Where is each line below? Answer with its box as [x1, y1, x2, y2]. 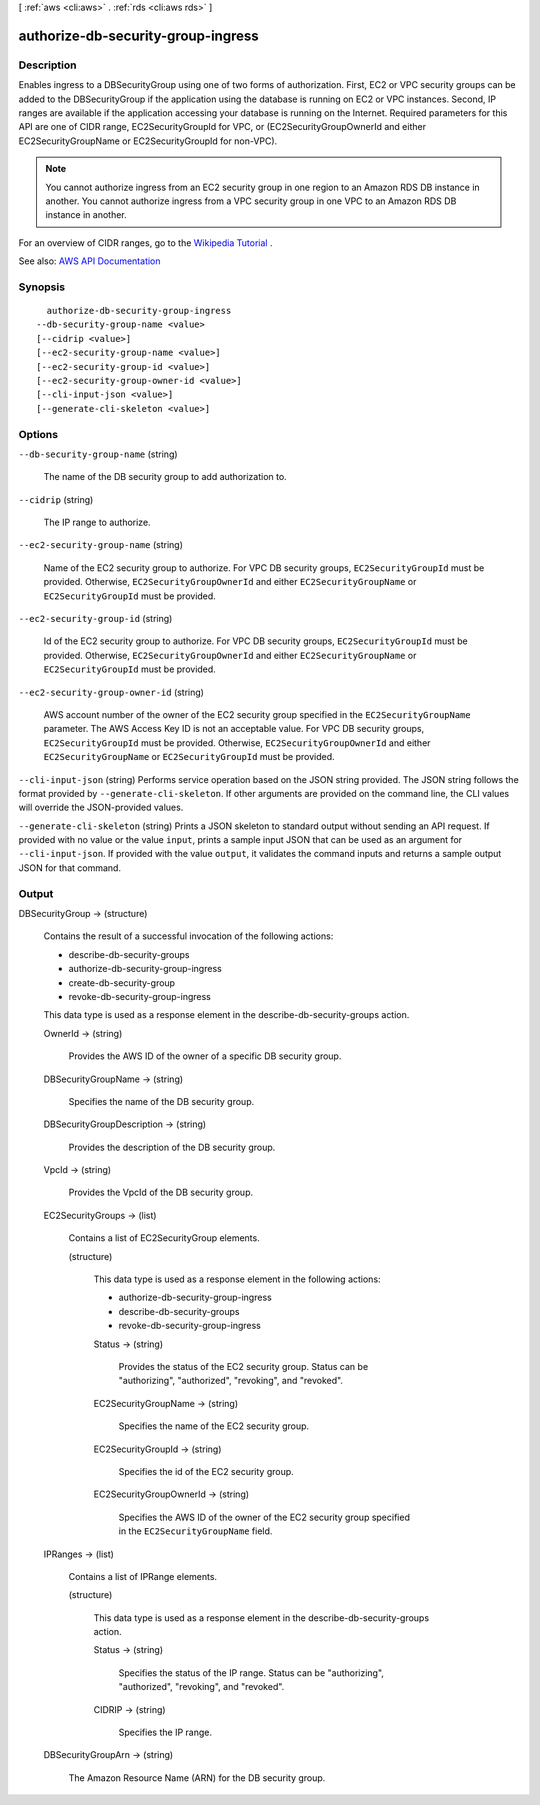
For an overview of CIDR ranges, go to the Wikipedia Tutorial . [18, 236, 273, 249]
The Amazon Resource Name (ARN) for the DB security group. [68, 1771, 326, 1784]
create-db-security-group [68, 976, 175, 989]
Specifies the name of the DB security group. [68, 1095, 255, 1107]
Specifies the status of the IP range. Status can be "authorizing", [118, 1666, 385, 1679]
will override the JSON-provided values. [18, 801, 184, 814]
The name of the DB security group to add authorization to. [43, 471, 287, 483]
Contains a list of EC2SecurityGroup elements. [68, 1232, 260, 1244]
